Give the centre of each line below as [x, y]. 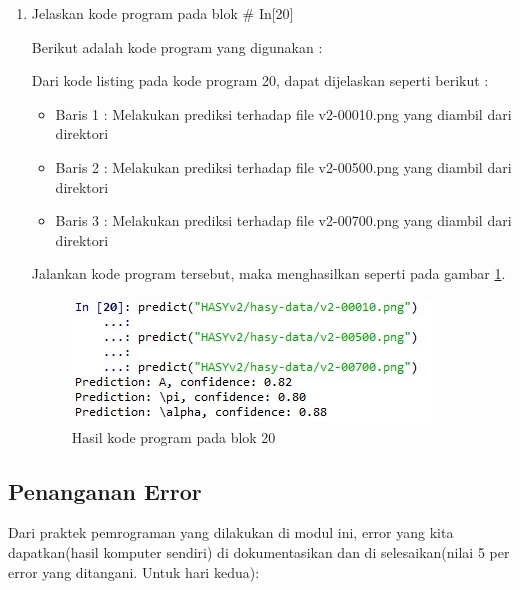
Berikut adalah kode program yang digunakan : [177, 46]
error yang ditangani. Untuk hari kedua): [134, 571]
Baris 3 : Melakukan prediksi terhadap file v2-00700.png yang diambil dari [283, 220]
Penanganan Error [105, 490]
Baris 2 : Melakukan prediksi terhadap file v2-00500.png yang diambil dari [283, 166]
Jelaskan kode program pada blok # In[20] [162, 13]
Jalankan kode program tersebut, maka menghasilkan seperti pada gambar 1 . [268, 273]
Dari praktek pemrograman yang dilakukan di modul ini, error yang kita [231, 532]
